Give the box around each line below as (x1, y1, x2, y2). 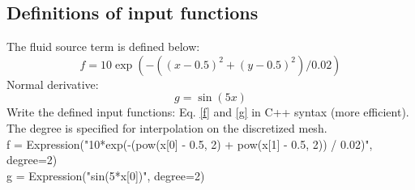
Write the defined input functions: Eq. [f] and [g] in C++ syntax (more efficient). (6, 103, 409, 120)
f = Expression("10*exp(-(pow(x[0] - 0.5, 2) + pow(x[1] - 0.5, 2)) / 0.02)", (6, 135, 373, 152)
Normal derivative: (6, 75, 99, 92)
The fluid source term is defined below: (6, 38, 200, 55)
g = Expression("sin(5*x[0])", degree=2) (6, 167, 205, 184)
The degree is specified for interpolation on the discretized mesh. (6, 119, 327, 136)
